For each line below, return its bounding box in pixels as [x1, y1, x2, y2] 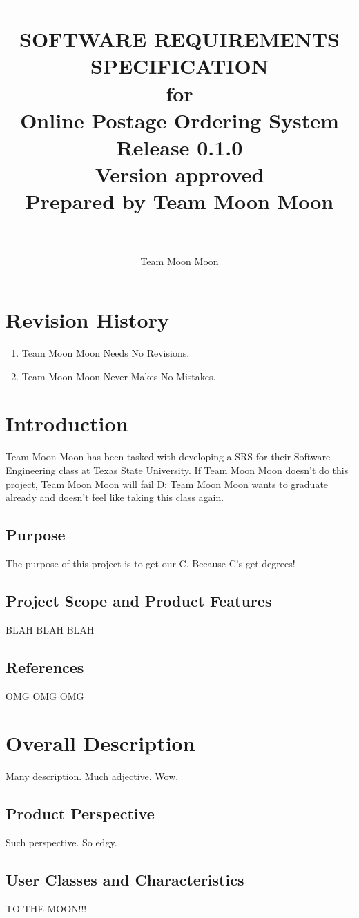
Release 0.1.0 [116, 133, 243, 161]
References [6, 656, 84, 677]
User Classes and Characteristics [6, 869, 244, 890]
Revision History [6, 306, 169, 334]
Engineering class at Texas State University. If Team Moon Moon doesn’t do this [6, 462, 349, 477]
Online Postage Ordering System [20, 106, 339, 134]
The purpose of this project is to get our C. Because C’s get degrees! [6, 556, 295, 570]
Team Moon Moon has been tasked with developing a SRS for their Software [6, 449, 331, 464]
